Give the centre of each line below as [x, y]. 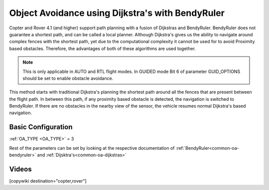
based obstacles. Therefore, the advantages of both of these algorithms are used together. [103, 48]
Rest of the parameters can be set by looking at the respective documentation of [92, 148]
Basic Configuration [41, 127]
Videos [20, 169]
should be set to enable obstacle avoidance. [68, 78]
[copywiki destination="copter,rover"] [48, 181]
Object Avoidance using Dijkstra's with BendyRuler [117, 13]
